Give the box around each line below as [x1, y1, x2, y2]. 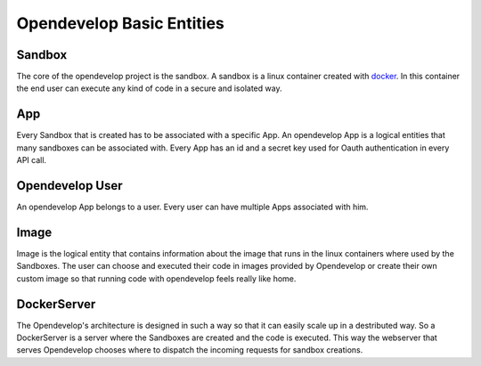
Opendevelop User [16, 178, 124, 193]
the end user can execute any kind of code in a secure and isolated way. [16, 83, 282, 94]
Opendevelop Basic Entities [16, 13, 224, 33]
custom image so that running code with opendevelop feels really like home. [16, 272, 297, 284]
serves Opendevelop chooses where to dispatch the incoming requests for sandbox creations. [16, 345, 363, 355]
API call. [16, 155, 47, 166]
